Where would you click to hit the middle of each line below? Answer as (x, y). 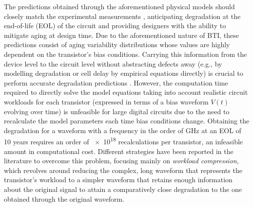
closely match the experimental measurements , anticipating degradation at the (122, 16)
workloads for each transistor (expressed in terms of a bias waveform (106, 101)
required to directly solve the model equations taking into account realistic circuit (126, 92)
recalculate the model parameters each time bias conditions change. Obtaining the (127, 121)
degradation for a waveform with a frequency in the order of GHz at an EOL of (123, 130)
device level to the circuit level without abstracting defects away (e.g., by (113, 63)
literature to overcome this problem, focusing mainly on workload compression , (121, 161)
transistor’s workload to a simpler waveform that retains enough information (118, 180)
